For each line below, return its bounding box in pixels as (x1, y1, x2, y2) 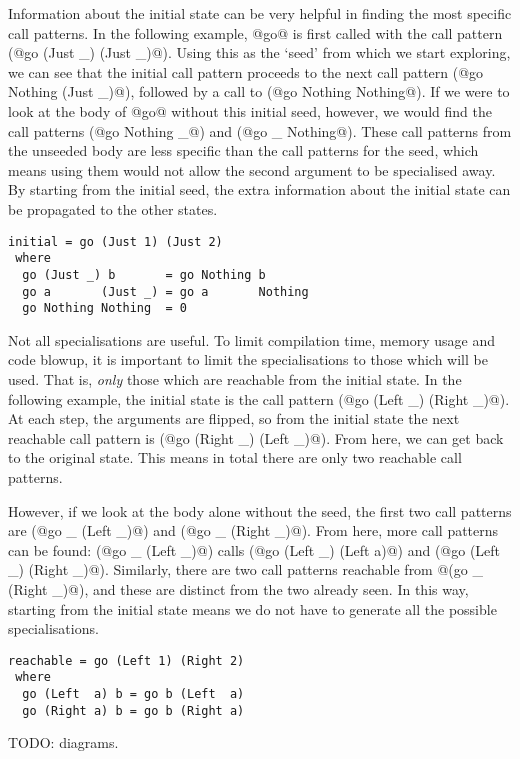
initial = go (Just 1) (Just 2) (8, 234, 223, 249)
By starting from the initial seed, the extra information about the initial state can (8, 179, 511, 200)
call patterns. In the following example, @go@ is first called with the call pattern (8, 22, 503, 43)
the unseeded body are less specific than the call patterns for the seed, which (8, 140, 479, 161)
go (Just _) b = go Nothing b (22, 267, 266, 282)
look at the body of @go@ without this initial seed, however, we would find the (8, 100, 492, 121)
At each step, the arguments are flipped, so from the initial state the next (8, 408, 460, 429)
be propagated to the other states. (8, 198, 218, 219)
